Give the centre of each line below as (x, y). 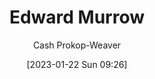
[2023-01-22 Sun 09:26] (77, 64)
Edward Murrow (77, 17)
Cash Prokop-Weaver (77, 45)
